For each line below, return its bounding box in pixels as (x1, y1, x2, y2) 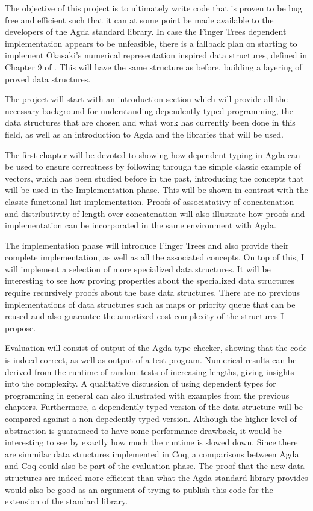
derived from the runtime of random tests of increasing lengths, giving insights (5, 365, 294, 378)
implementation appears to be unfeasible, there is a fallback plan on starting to (5, 37, 297, 49)
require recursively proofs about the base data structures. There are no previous (5, 286, 300, 299)
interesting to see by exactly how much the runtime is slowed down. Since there (5, 436, 298, 448)
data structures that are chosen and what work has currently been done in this (5, 116, 296, 129)
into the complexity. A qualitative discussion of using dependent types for (5, 377, 276, 390)
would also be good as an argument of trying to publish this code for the (5, 483, 273, 495)
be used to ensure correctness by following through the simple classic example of (5, 160, 301, 173)
